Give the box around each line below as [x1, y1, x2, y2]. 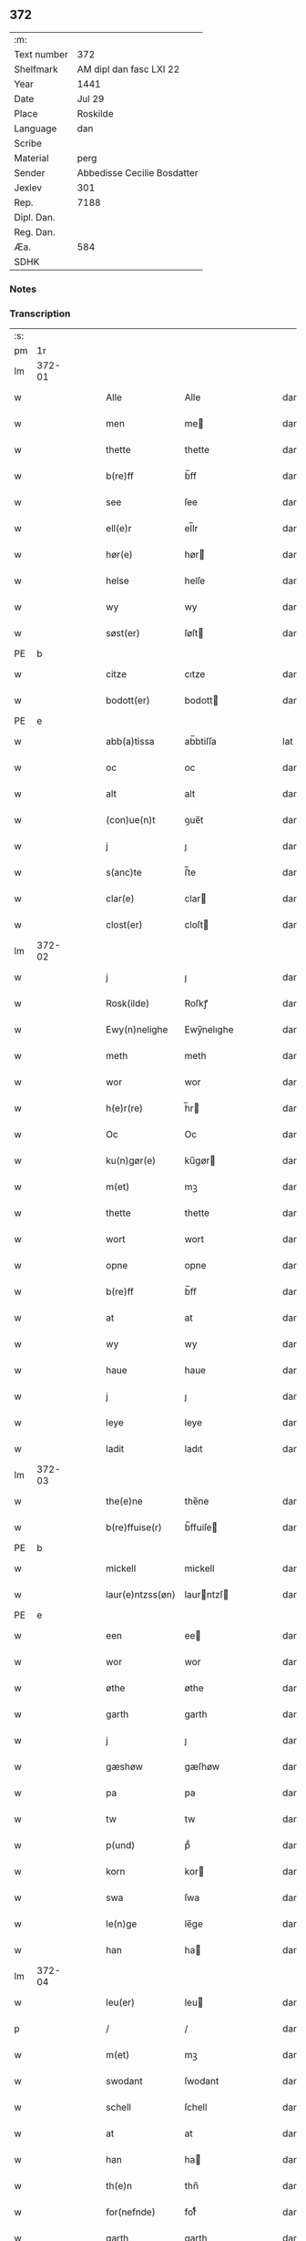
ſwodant [184, 2075, 219, 2088]
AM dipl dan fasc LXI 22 [76, 63, 180, 76]
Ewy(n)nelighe [106, 1023, 168, 1036]
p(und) [106, 1839, 136, 1852]
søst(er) [106, 627, 140, 640]
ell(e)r [106, 522, 132, 535]
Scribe [14, 137, 43, 149]
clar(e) [106, 892, 135, 905]
